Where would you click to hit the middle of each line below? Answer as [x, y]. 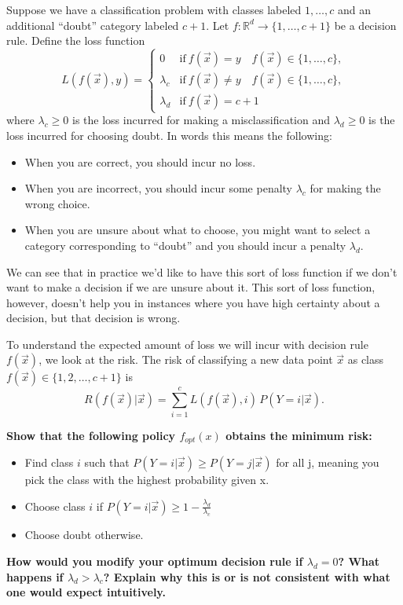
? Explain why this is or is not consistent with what [247, 576]
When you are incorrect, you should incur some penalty [159, 188]
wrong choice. [57, 203]
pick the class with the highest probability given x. [147, 480]
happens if [35, 576]
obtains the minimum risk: [299, 435]
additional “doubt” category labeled [93, 25]
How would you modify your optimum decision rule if [155, 561]
